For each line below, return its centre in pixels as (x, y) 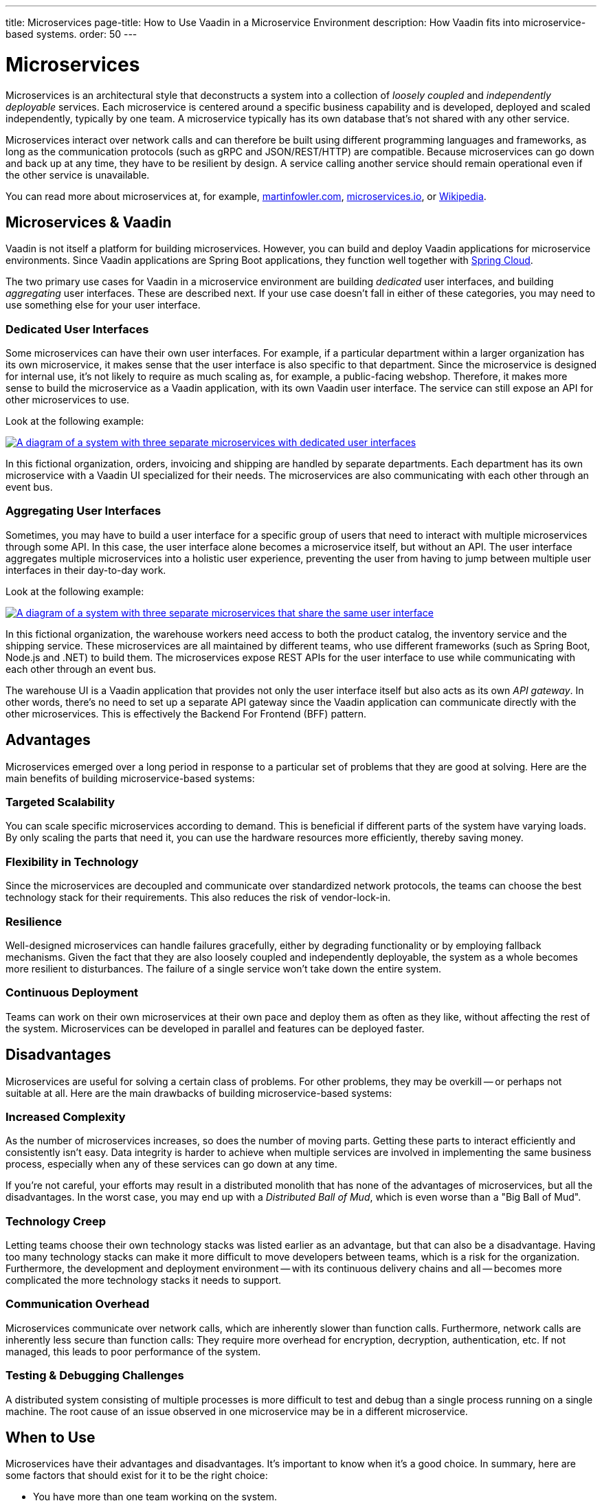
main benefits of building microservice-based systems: (130, 778)
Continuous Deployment (72, 993)
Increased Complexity (66, 1116)
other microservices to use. (68, 400)
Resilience (34, 921)
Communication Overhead (78, 1304)
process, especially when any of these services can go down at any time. (171, 1164)
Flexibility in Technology (72, 861)
